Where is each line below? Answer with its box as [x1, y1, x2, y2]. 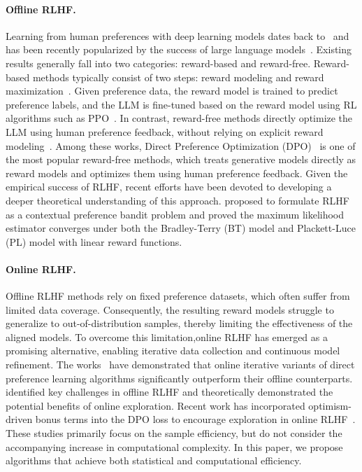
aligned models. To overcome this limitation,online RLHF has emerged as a [6, 329, 328, 344]
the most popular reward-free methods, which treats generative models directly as [6, 152, 356, 167]
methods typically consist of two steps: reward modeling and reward [32, 69, 324, 84]
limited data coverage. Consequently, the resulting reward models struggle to [6, 302, 334, 317]
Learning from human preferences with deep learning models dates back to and [6, 28, 349, 43]
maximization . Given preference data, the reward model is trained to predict [6, 83, 338, 98]
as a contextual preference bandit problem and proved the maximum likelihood [6, 207, 345, 221]
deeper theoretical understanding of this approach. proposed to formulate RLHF [6, 193, 349, 207]
